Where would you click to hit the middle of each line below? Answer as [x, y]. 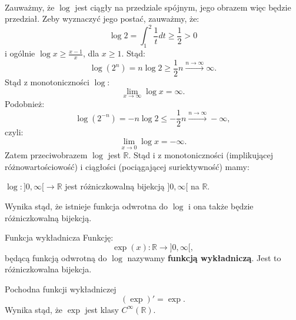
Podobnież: [25, 103]
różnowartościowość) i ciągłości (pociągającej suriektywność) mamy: [127, 166]
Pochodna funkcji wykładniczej [61, 289]
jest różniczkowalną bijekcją [115, 186]
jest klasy [102, 309]
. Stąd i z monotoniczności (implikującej [201, 155]
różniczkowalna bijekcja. [48, 269]
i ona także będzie [221, 206]
